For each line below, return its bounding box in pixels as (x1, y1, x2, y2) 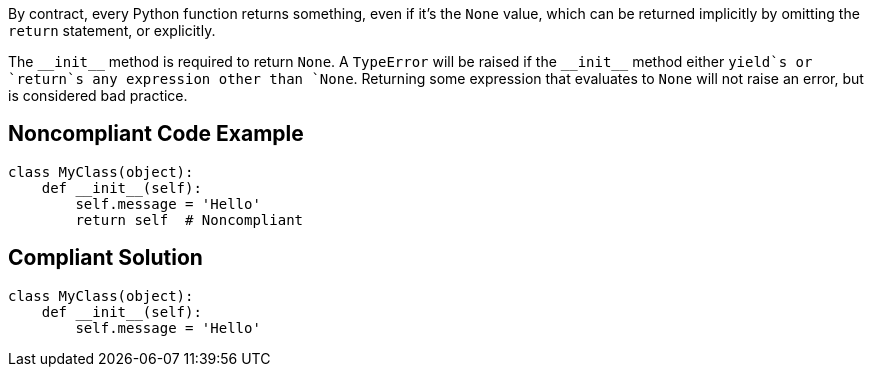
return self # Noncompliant (75, 211, 304, 228)
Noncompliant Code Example (8, 121, 304, 147)
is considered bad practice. (8, 87, 188, 104)
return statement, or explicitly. (8, 22, 216, 39)
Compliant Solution (8, 245, 203, 271)
